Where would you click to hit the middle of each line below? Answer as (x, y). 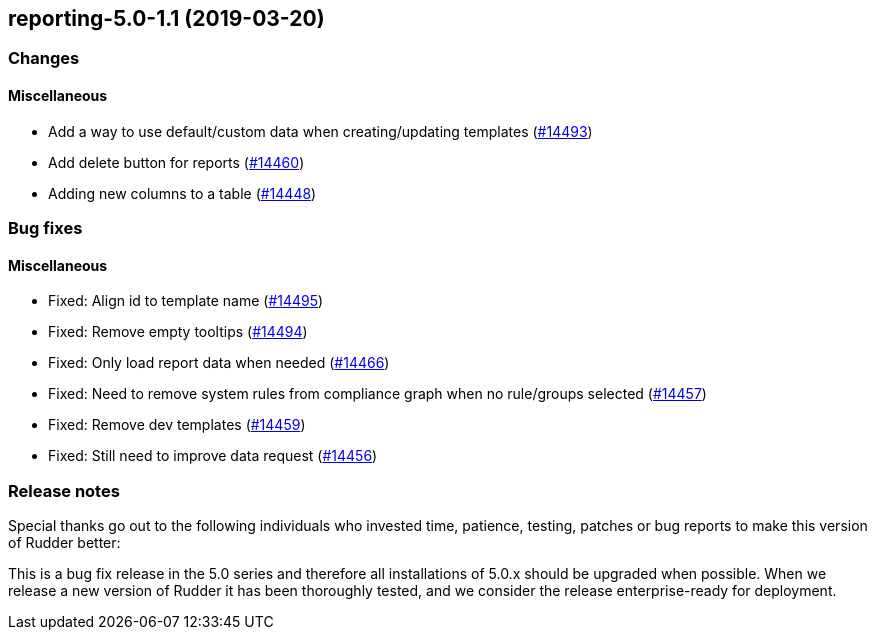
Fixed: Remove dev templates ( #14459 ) (177, 425)
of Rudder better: (64, 542)
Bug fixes (45, 228)
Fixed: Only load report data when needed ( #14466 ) (219, 363)
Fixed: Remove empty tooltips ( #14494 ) (178, 332)
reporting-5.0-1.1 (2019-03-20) (166, 18)
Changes (44, 58)
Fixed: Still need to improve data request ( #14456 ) (213, 456)
